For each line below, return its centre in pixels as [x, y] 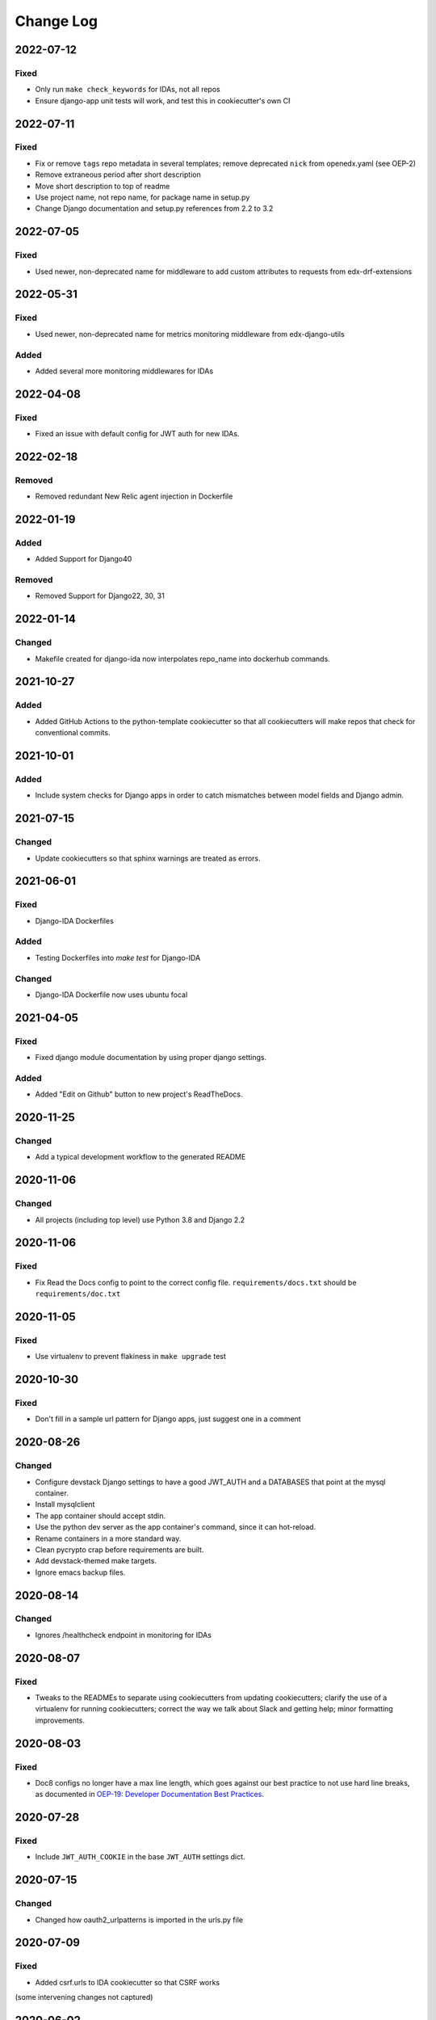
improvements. [60, 1720]
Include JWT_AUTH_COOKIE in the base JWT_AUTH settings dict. [140, 1857]
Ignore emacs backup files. [80, 1572]
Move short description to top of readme [103, 186]
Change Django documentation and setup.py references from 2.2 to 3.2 [154, 208]
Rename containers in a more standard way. [108, 1538]
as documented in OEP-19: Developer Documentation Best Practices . [149, 1795]
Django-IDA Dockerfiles [75, 920]
